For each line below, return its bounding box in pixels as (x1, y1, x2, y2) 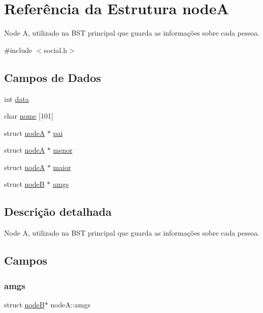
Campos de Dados (4, 69, 101, 85)
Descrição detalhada (4, 204, 112, 219)
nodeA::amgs (50, 299, 90, 309)
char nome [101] (4, 110, 53, 121)
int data (4, 93, 29, 104)
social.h (44, 44, 68, 55)
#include (4, 44, 32, 55)
